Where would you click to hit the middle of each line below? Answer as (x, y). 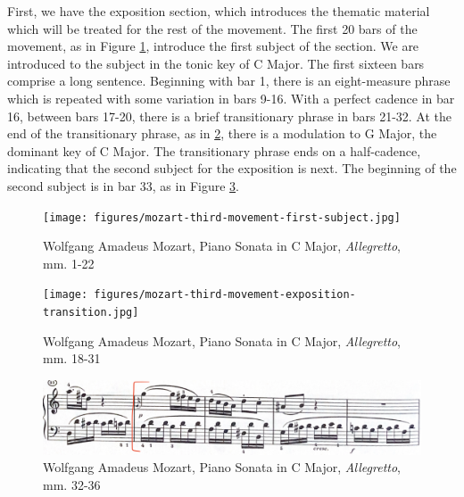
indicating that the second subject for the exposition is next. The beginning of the (232, 168)
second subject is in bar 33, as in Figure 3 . (123, 185)
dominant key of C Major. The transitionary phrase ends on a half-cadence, (214, 150)
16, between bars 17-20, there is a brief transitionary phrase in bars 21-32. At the (230, 116)
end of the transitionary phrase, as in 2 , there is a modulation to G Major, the (222, 133)
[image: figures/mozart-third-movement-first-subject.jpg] (222, 217)
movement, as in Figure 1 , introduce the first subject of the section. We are (213, 46)
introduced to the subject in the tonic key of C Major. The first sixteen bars (216, 63)
